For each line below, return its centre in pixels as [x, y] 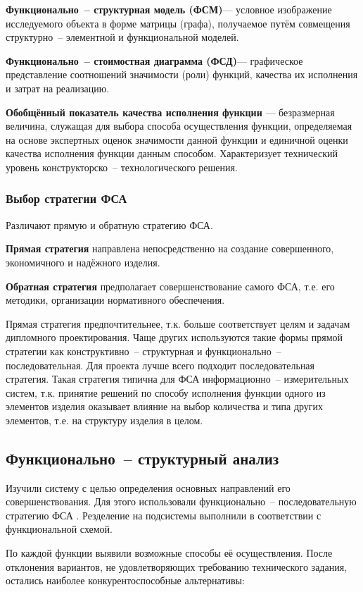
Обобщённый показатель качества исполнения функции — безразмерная [170, 112]
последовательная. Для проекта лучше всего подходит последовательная [160, 365]
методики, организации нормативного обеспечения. [115, 300]
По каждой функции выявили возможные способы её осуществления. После [169, 553]
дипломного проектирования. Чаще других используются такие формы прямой [174, 337]
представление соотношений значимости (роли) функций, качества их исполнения [182, 74]
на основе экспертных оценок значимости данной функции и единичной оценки [177, 139]
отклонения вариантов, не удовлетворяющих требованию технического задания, [177, 566]
